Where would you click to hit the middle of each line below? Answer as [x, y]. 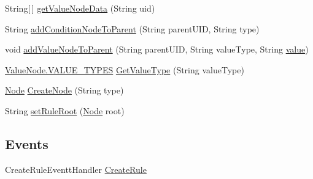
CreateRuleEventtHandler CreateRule [76, 169]
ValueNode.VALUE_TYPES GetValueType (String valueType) [125, 69]
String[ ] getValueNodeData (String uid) [80, 8]
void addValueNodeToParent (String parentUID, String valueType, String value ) [157, 49]
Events [27, 143]
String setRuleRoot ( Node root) [65, 110]
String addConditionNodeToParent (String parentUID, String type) [132, 28]
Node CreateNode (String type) [64, 90]
